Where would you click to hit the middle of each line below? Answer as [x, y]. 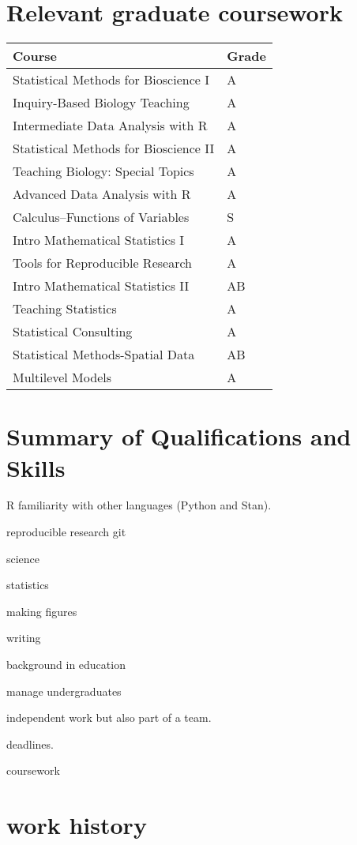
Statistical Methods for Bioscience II [114, 148]
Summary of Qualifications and [179, 436]
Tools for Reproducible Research [102, 263]
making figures [42, 611]
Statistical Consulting [73, 332]
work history [77, 825]
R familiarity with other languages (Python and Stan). [139, 505]
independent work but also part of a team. [109, 717]
